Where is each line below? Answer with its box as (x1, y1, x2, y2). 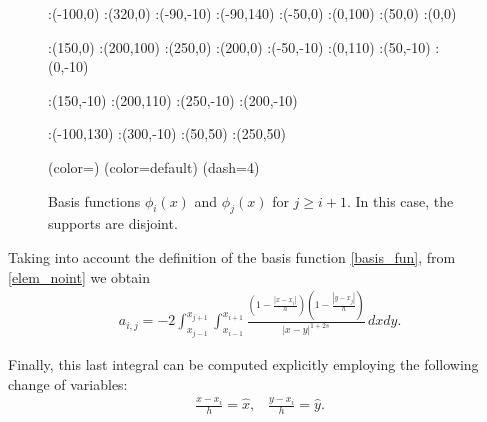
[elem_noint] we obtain (8, 266, 150, 287)
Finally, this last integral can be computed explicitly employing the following (8, 353, 479, 374)
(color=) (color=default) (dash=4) (48, 156, 260, 177)
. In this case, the (346, 190, 454, 211)
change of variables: (8, 373, 128, 394)
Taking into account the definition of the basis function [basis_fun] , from (8, 246, 456, 267)
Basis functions (48, 190, 141, 211)
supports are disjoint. (48, 213, 178, 234)
